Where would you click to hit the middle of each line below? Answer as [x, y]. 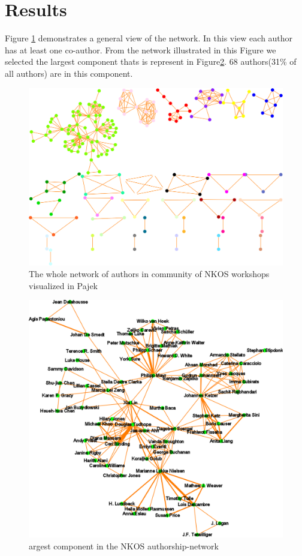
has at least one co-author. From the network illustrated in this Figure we [141, 49]
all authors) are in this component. [69, 73]
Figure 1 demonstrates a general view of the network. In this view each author [149, 38]
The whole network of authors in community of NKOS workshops [149, 274]
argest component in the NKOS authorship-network [124, 546]
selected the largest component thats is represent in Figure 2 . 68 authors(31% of [151, 61]
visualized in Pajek [64, 285]
